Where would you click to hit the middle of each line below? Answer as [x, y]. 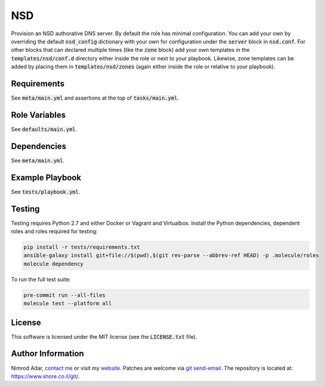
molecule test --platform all [68, 304]
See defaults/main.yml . [44, 129]
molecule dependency [53, 264]
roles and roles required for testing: [54, 231]
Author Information [48, 354]
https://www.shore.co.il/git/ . [45, 376]
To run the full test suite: [41, 279]
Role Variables [38, 115]
